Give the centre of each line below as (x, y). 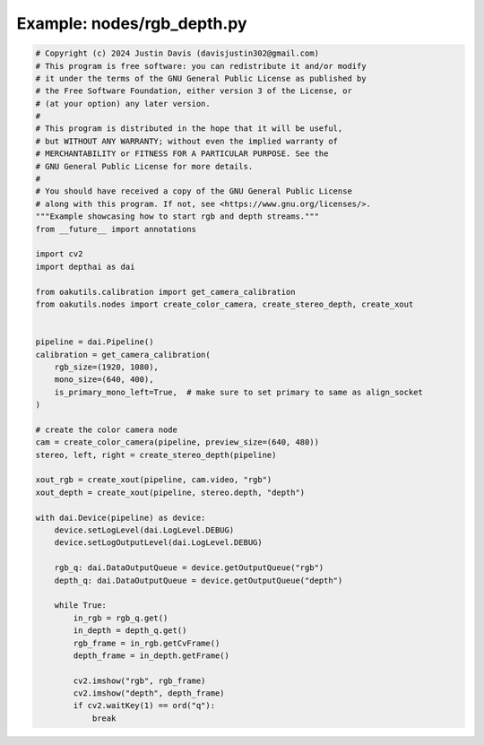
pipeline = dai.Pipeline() (95, 342)
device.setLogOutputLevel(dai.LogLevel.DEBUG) (159, 543)
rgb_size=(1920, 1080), (106, 367)
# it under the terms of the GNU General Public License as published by (201, 78)
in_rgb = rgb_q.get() (121, 618)
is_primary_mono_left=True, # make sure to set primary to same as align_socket (238, 392)
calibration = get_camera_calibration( (123, 355)
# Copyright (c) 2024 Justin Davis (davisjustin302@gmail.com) (177, 53)
